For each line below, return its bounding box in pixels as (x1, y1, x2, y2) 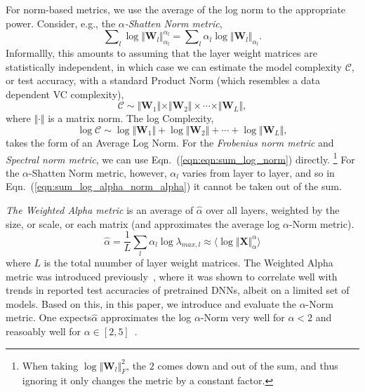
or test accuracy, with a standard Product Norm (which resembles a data (6, 73, 320, 88)
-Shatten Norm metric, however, (29, 165, 167, 180)
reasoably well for (6, 323, 81, 338)
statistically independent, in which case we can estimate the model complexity (6, 59, 342, 74)
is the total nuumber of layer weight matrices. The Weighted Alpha (44, 255, 333, 269)
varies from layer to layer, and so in (182, 165, 335, 180)
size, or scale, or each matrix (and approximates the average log (6, 216, 280, 231)
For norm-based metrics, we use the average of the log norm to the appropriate (6, 2, 346, 16)
